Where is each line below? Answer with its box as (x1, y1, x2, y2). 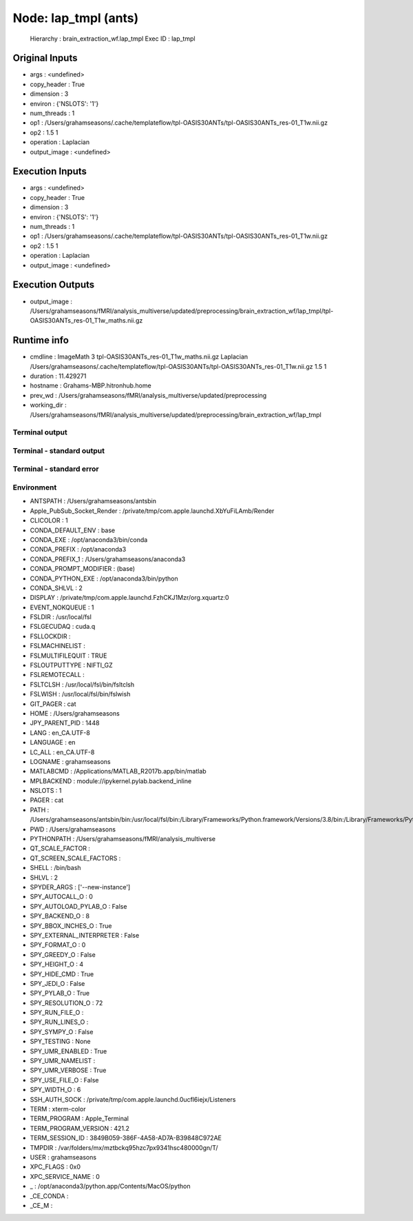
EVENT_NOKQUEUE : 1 (30, 603, 94, 612)
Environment (12, 483, 57, 492)
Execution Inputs (12, 165, 87, 177)
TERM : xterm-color (30, 1104, 86, 1113)
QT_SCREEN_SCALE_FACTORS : (30, 854, 121, 862)
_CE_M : (30, 1201, 53, 1209)
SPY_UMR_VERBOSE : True (30, 1066, 107, 1075)
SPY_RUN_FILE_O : (30, 1009, 84, 1017)
